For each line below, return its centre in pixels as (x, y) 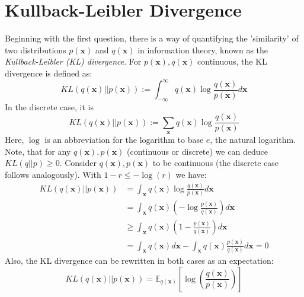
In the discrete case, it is (49, 106)
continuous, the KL (232, 61)
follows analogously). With (53, 175)
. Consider (78, 163)
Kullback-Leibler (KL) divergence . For (73, 61)
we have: (191, 175)
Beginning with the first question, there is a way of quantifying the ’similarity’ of (152, 38)
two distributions (36, 49)
